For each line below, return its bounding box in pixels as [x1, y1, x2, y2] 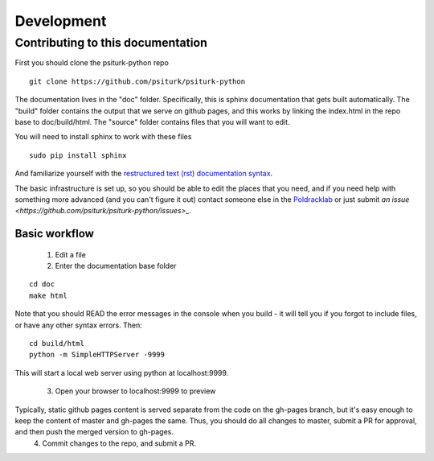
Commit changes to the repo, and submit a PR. [42, 438, 197, 448]
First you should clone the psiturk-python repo [14, 58, 169, 68]
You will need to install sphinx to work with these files [14, 132, 192, 142]
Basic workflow [14, 227, 94, 241]
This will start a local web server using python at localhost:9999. [14, 368, 229, 377]
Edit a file [55, 249, 86, 259]
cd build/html [29, 339, 84, 348]
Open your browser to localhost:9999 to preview [55, 386, 216, 396]
